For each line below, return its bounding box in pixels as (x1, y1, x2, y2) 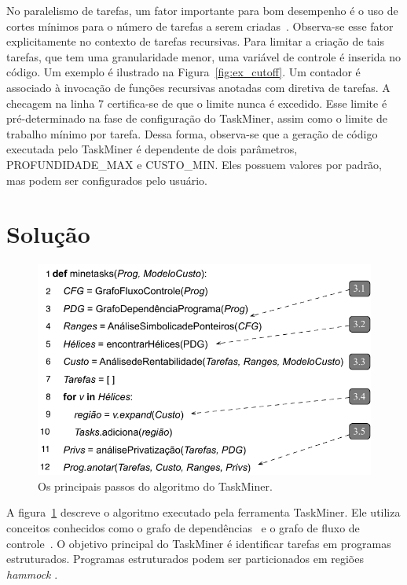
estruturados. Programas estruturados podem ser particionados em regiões (6, 550, 364, 567)
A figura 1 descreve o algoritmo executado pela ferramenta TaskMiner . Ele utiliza (6, 504, 401, 521)
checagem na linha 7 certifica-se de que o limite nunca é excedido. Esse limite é (6, 94, 387, 111)
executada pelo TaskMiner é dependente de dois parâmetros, (6, 141, 298, 157)
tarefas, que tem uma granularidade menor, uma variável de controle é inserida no (6, 48, 401, 64)
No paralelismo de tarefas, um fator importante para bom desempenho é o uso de (6, 2, 398, 18)
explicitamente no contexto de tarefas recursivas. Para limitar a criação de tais (6, 33, 384, 50)
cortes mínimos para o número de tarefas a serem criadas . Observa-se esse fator (6, 17, 394, 34)
